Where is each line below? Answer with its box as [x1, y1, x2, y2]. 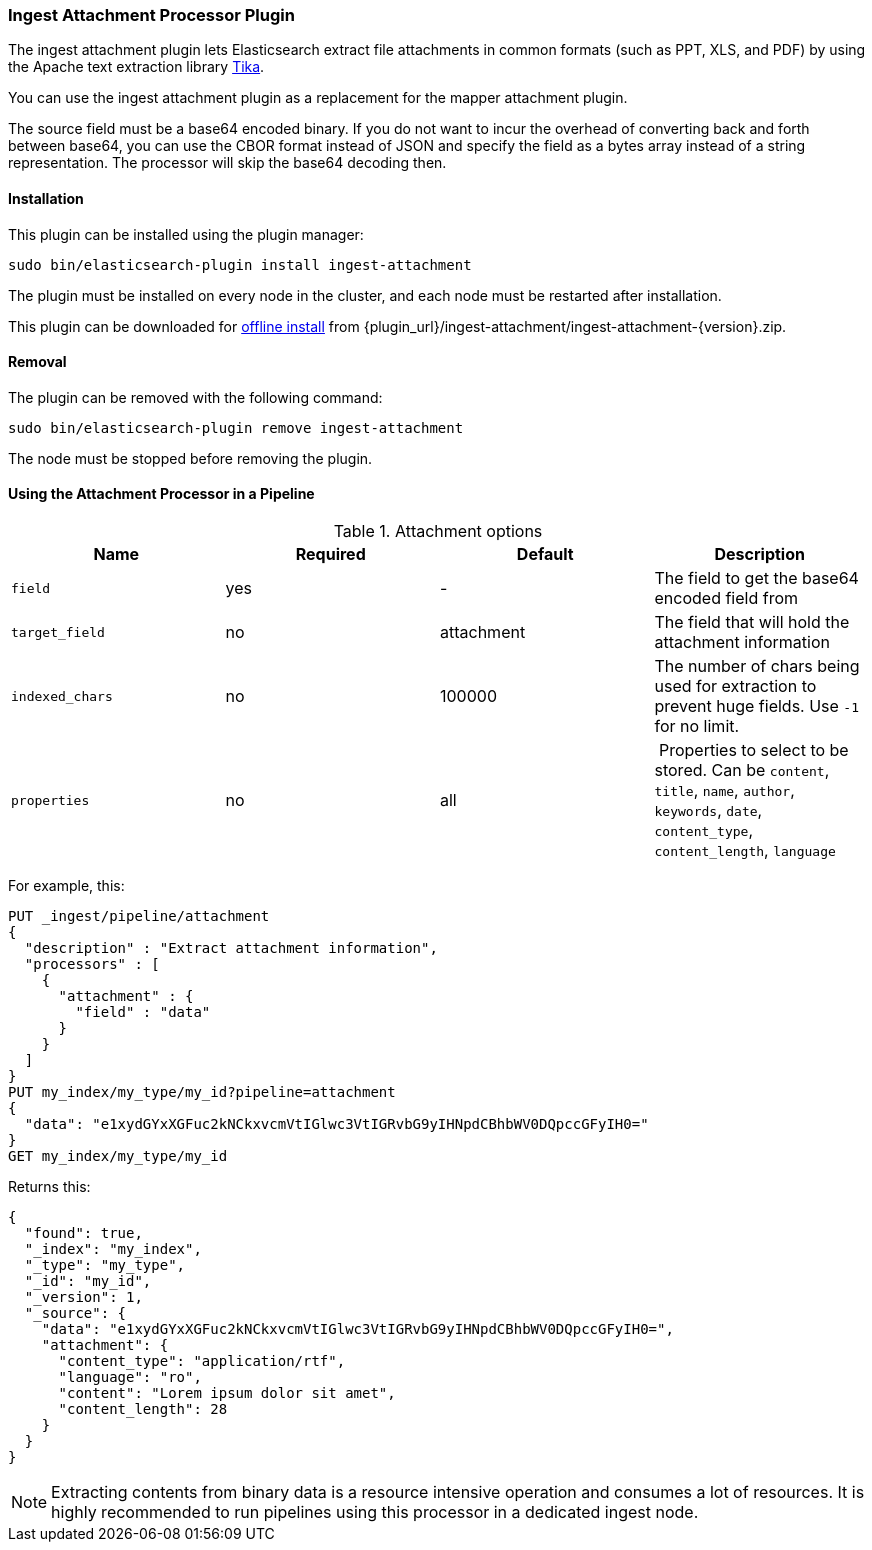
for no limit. [654, 716, 740, 737]
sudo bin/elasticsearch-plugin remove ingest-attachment [8, 419, 464, 436]
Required [295, 544, 366, 565]
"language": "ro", [58, 1369, 202, 1386]
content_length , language [654, 840, 836, 861]
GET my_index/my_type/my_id [8, 1148, 228, 1165]
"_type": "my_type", [24, 1257, 186, 1274]
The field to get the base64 [654, 568, 859, 589]
